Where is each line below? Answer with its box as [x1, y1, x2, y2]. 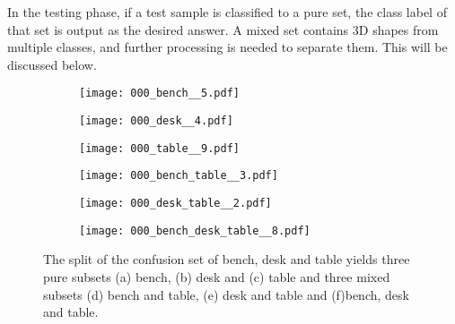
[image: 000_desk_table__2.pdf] [79, 197, 272, 209]
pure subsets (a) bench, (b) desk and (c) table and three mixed [43, 267, 390, 286]
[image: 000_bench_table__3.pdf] [79, 169, 278, 183]
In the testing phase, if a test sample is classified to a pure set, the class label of [7, 3, 447, 21]
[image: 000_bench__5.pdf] [79, 87, 240, 100]
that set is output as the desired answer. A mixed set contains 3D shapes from [7, 20, 439, 38]
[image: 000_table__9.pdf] [79, 141, 240, 155]
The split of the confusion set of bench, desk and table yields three [43, 250, 410, 269]
